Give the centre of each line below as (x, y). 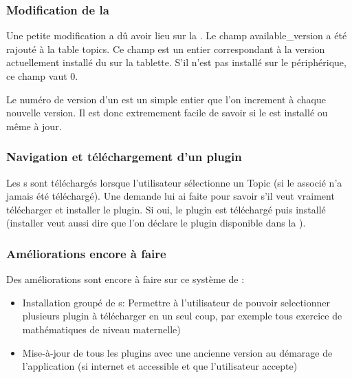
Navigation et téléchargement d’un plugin (124, 157)
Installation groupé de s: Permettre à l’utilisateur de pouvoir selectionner (176, 302)
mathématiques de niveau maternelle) (101, 329)
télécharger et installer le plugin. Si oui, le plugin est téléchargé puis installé (166, 209)
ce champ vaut (37, 76)
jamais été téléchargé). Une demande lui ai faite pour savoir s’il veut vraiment (170, 196)
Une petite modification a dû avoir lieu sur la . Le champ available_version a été (177, 35)
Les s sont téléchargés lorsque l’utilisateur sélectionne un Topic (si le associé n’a (174, 182)
